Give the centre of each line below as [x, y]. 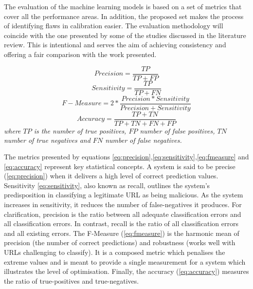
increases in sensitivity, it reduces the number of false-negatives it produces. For [123, 204]
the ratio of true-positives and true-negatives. [72, 280]
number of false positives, [177, 130]
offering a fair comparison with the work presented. [80, 54]
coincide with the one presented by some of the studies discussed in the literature [125, 35]
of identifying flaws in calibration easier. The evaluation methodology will [114, 26]
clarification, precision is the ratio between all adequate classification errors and [123, 214]
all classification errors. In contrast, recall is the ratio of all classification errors [121, 223]
